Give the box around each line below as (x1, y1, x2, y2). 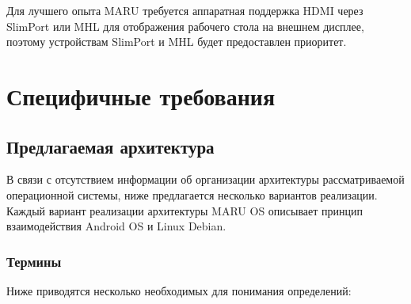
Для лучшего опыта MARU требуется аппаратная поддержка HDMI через (6, 2, 363, 18)
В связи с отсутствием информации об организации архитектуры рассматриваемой (6, 171, 405, 188)
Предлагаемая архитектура (6, 134, 215, 158)
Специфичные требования (6, 79, 276, 112)
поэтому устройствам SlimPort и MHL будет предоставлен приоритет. (6, 33, 347, 50)
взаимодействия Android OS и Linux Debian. (6, 218, 226, 234)
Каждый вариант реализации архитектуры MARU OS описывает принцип (6, 202, 363, 218)
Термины (6, 251, 62, 271)
